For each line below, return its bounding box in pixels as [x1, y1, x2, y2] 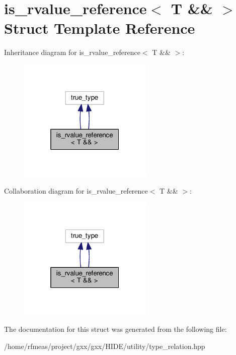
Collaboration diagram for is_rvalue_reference [4, 185, 148, 196]
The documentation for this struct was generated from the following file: [4, 324, 227, 334]
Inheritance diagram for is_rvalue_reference [4, 47, 140, 57]
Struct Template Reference [4, 18, 195, 38]
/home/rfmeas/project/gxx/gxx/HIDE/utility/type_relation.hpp [4, 340, 205, 351]
